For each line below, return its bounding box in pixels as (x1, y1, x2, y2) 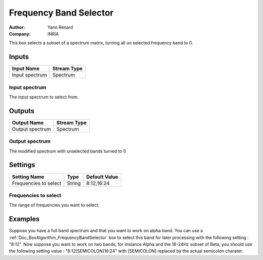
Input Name (12, 65, 40, 72)
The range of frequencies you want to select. (9, 202, 100, 208)
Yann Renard (47, 24, 73, 30)
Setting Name (12, 173, 45, 180)
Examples (9, 215, 40, 223)
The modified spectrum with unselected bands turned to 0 (9, 148, 126, 154)
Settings (9, 161, 36, 169)
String (67, 180, 81, 186)
